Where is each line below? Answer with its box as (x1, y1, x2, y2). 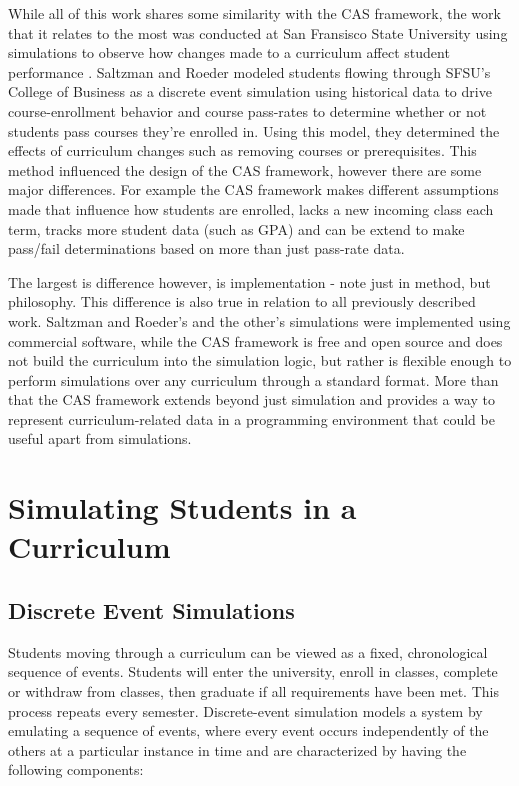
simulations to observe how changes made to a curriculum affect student (8, 42, 450, 63)
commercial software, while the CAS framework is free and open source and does (8, 330, 503, 351)
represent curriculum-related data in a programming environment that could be (8, 408, 495, 429)
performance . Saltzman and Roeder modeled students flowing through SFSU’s (8, 61, 491, 82)
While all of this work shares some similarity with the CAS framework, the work (8, 3, 501, 23)
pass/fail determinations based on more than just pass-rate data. (8, 238, 405, 259)
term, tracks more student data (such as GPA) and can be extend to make (8, 218, 465, 239)
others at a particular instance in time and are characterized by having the (8, 739, 467, 760)
